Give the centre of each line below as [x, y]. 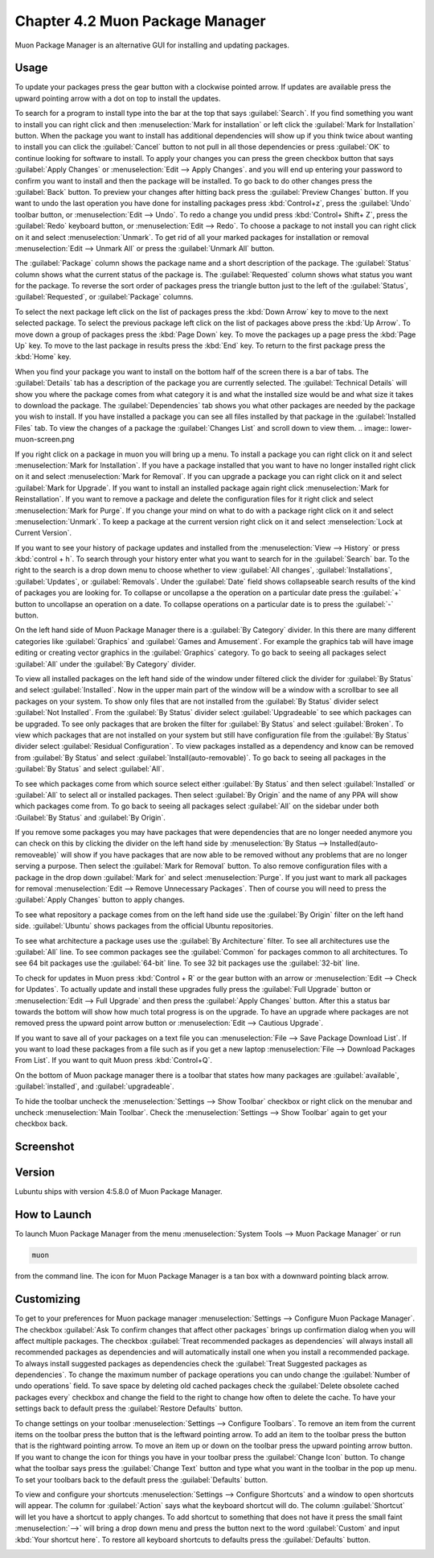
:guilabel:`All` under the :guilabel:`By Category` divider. [105, 663]
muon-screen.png [45, 440]
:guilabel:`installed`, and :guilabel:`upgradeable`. [94, 1086]
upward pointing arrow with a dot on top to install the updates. [118, 98]
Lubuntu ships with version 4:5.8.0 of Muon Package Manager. [119, 1192]
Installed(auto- [354, 843]
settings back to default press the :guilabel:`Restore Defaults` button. [129, 1408]
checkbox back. [41, 1124]
